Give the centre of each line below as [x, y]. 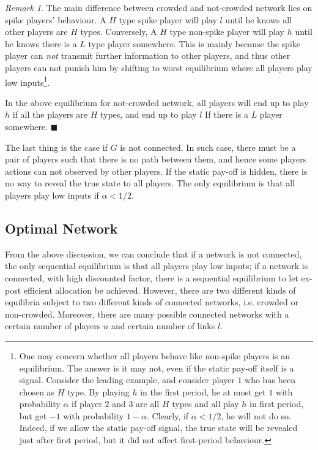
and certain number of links [163, 326]
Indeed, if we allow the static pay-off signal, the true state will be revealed [158, 428]
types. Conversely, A [119, 32]
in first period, [277, 404]
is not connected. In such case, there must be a [208, 147]
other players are [36, 32]
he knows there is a [41, 43]
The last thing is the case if [56, 147]
